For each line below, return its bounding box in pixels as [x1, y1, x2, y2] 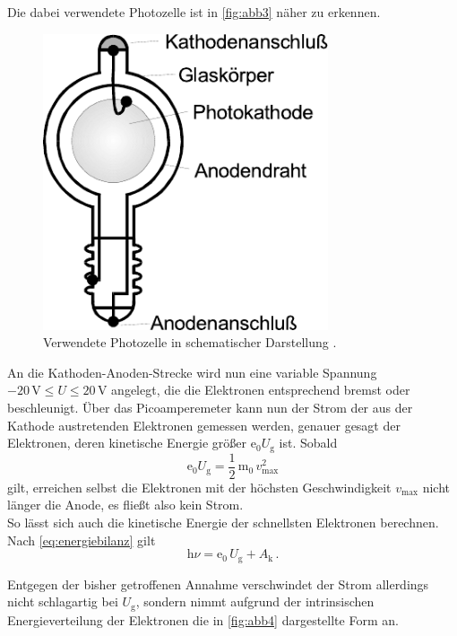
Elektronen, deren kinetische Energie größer [7, 433, 247, 452]
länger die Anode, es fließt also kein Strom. [7, 495, 244, 514]
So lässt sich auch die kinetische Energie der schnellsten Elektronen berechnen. [7, 512, 439, 531]
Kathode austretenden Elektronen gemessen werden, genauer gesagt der [7, 415, 401, 434]
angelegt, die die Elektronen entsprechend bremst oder [111, 380, 410, 399]
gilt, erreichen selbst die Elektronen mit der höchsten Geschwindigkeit [7, 477, 392, 496]
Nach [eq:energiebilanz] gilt [7, 530, 156, 549]
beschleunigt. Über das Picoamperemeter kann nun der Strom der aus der [7, 398, 413, 417]
